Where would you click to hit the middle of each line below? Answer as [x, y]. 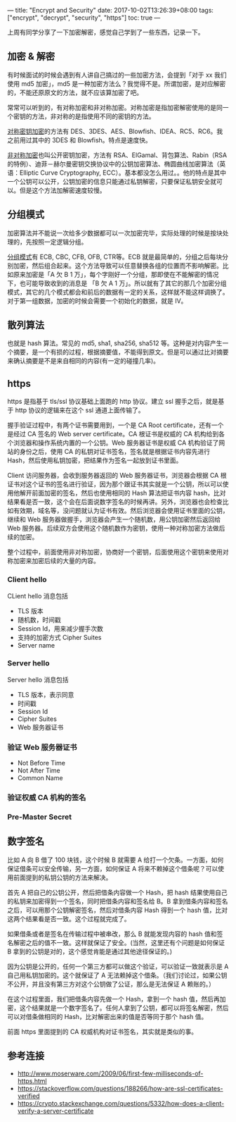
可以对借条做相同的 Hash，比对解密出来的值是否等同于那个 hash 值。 [107, 1016]
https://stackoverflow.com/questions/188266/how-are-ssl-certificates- [120, 1088]
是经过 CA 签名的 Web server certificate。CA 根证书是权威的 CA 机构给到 [113, 434]
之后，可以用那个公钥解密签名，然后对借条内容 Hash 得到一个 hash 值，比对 [118, 910]
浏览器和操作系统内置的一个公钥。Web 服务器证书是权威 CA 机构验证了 [116, 443]
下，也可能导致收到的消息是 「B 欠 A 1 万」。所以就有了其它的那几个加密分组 [117, 283]
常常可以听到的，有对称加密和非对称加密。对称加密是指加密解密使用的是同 [115, 107]
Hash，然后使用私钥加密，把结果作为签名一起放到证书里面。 [95, 460]
